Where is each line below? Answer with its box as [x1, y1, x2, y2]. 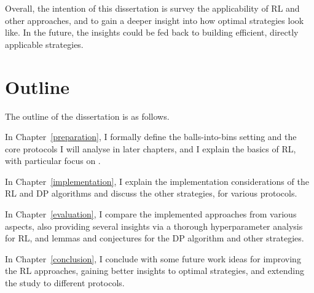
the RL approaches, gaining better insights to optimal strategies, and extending [5, 264, 305, 277]
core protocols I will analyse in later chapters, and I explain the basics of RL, [5, 142, 296, 155]
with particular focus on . [5, 154, 101, 167]
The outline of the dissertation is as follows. [5, 109, 170, 122]
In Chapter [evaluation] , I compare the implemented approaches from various [5, 208, 297, 221]
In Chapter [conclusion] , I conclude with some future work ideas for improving [5, 252, 301, 265]
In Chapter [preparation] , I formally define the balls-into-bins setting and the [5, 130, 297, 143]
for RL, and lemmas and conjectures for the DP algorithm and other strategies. [5, 232, 304, 244]
